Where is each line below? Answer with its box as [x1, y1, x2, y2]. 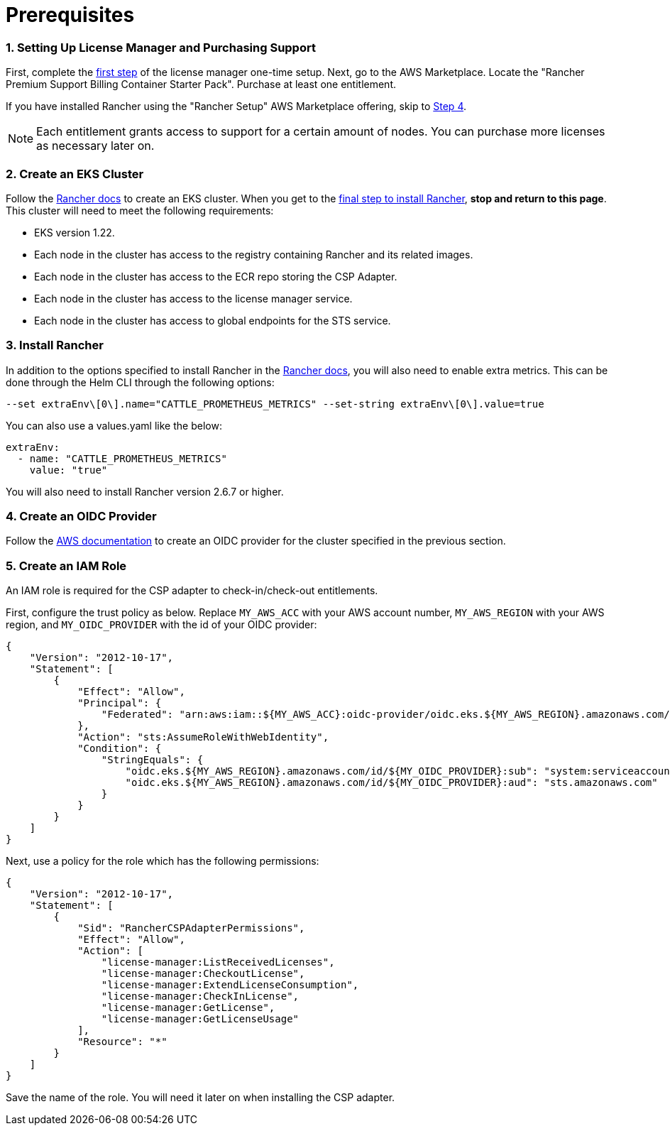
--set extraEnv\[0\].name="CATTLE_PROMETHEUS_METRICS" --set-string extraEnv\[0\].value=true [6, 398, 544, 410]
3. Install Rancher [6, 338, 104, 353]
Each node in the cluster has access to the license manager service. [34, 292, 353, 305]
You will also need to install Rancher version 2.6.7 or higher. [6, 485, 284, 498]
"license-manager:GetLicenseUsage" [101, 1013, 300, 1025]
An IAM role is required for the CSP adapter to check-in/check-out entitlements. [6, 584, 378, 597]
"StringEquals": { [101, 754, 204, 766]
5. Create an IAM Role [6, 558, 127, 573]
